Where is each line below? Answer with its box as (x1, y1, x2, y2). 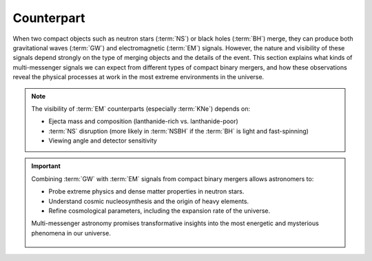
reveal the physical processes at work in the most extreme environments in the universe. (12, 73, 265, 81)
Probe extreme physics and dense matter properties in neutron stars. (48, 187, 245, 196)
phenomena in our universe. (31, 229, 112, 237)
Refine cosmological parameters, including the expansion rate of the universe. (48, 207, 271, 215)
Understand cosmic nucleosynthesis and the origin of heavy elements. (48, 197, 249, 205)
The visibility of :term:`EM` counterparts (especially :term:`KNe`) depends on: (31, 104, 251, 113)
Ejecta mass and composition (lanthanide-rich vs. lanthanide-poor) (48, 117, 239, 125)
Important (31, 162, 61, 170)
